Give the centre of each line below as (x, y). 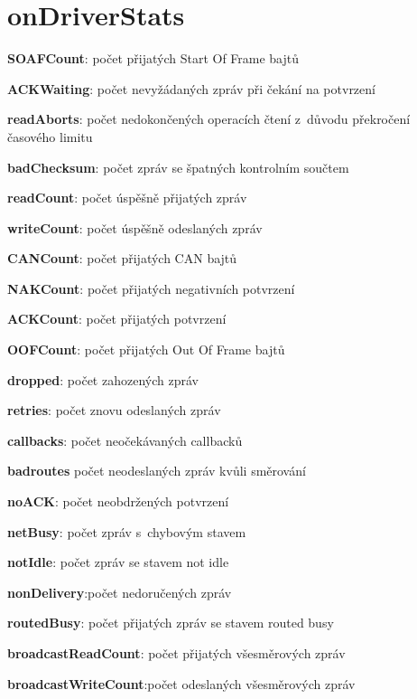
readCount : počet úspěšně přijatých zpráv (127, 198)
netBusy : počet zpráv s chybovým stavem (127, 531)
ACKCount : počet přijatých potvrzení (117, 319)
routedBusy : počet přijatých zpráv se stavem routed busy (171, 623)
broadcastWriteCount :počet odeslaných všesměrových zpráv (181, 683)
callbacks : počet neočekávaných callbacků (125, 440)
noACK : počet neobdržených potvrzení (118, 501)
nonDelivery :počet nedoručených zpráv (120, 592)
